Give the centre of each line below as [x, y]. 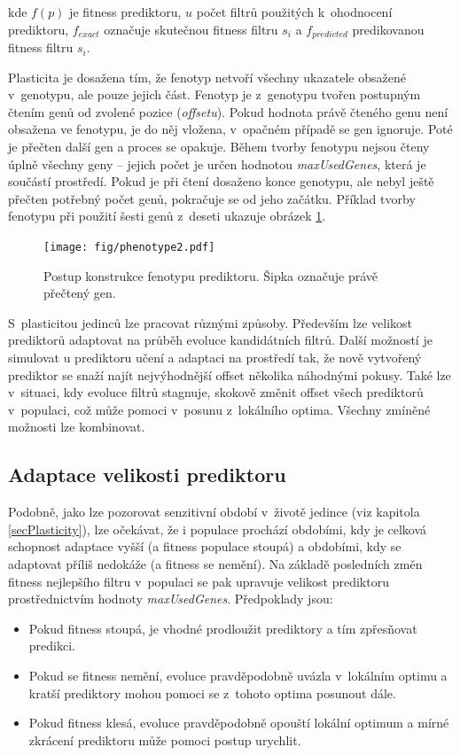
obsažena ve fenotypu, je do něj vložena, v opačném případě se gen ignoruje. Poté [230, 129]
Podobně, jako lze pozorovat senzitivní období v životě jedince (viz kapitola [214, 512]
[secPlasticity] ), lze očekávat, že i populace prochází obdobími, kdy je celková [218, 529]
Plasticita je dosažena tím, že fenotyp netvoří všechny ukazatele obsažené [207, 77]
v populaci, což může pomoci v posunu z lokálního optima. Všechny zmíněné [219, 409]
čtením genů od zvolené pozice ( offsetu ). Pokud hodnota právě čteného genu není [228, 111]
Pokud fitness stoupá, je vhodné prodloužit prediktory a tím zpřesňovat [223, 628]
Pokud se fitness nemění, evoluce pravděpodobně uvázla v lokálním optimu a [238, 675]
